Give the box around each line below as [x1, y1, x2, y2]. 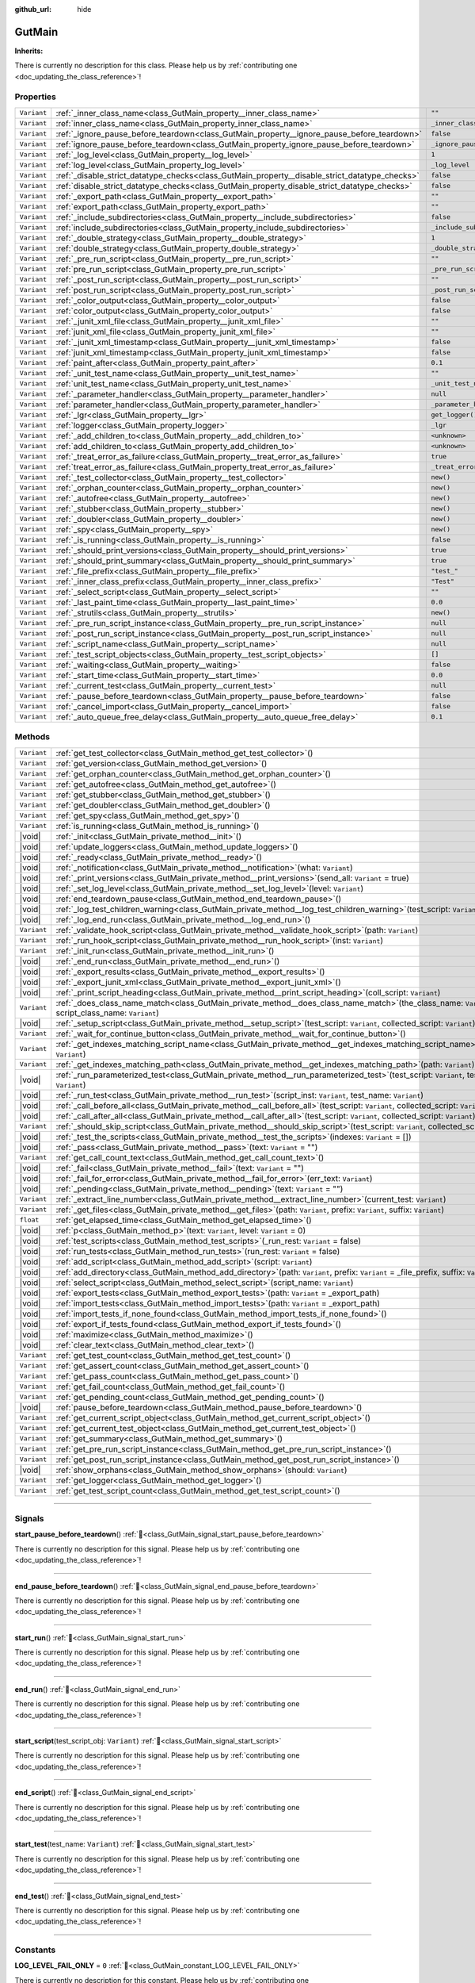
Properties [14, 91, 57, 102]
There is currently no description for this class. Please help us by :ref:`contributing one [14, 60, 298, 71]
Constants [14, 1944, 56, 1955]
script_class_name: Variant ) [55, 1007, 160, 1018]
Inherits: [14, 46, 44, 56]
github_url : [14, 5, 51, 13]
